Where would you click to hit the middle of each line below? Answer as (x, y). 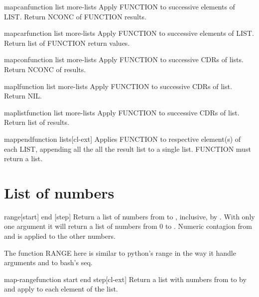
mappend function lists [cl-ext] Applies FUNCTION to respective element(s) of (123, 139)
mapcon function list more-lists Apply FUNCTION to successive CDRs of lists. (124, 59)
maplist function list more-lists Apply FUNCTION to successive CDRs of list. (122, 112)
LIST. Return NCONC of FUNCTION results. (75, 16)
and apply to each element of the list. (61, 289)
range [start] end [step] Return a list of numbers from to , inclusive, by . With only (129, 216)
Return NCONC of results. (45, 69)
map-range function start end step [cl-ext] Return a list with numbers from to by (125, 279)
